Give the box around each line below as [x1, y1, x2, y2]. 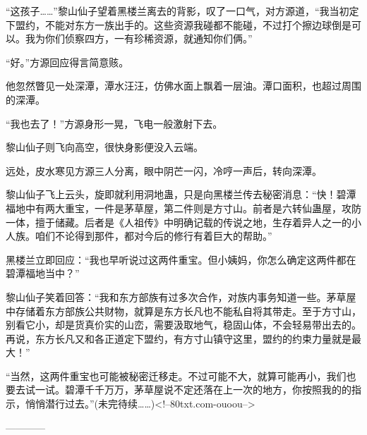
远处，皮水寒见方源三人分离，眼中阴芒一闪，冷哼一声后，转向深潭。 [6, 163, 322, 178]
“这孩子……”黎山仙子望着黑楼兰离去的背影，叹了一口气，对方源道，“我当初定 [6, 4, 359, 18]
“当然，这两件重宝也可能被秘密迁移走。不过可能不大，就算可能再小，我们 [6, 368, 347, 383]
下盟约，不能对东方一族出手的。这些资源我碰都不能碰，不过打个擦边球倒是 [6, 17, 351, 32]
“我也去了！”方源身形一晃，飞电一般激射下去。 [6, 116, 223, 130]
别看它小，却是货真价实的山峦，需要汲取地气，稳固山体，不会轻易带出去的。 [6, 317, 361, 332]
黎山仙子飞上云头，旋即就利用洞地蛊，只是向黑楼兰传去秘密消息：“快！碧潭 [6, 187, 356, 202]
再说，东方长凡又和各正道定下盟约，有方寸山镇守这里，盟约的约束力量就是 [6, 331, 351, 345]
